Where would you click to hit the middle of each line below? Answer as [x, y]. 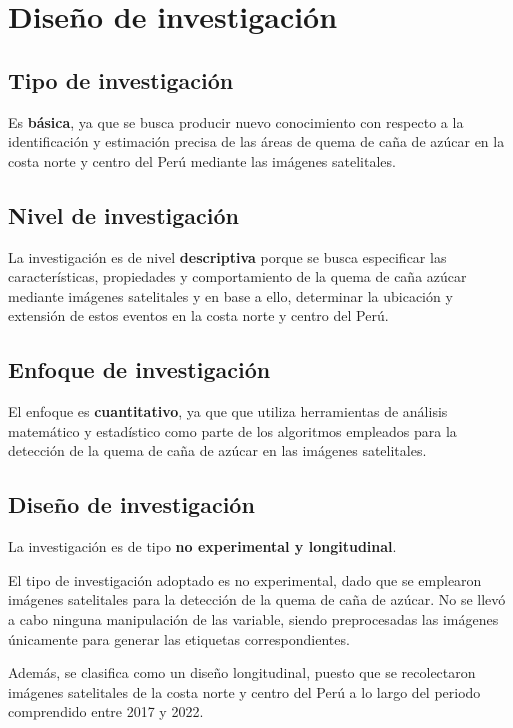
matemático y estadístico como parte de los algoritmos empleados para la [232, 430]
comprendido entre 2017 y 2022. [106, 711]
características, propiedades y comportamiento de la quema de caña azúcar [237, 276]
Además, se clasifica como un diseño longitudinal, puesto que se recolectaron [242, 672]
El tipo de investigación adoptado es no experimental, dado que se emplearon [245, 579]
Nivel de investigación [123, 214]
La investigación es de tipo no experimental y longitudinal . [202, 546]
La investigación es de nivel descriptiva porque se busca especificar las [227, 256]
